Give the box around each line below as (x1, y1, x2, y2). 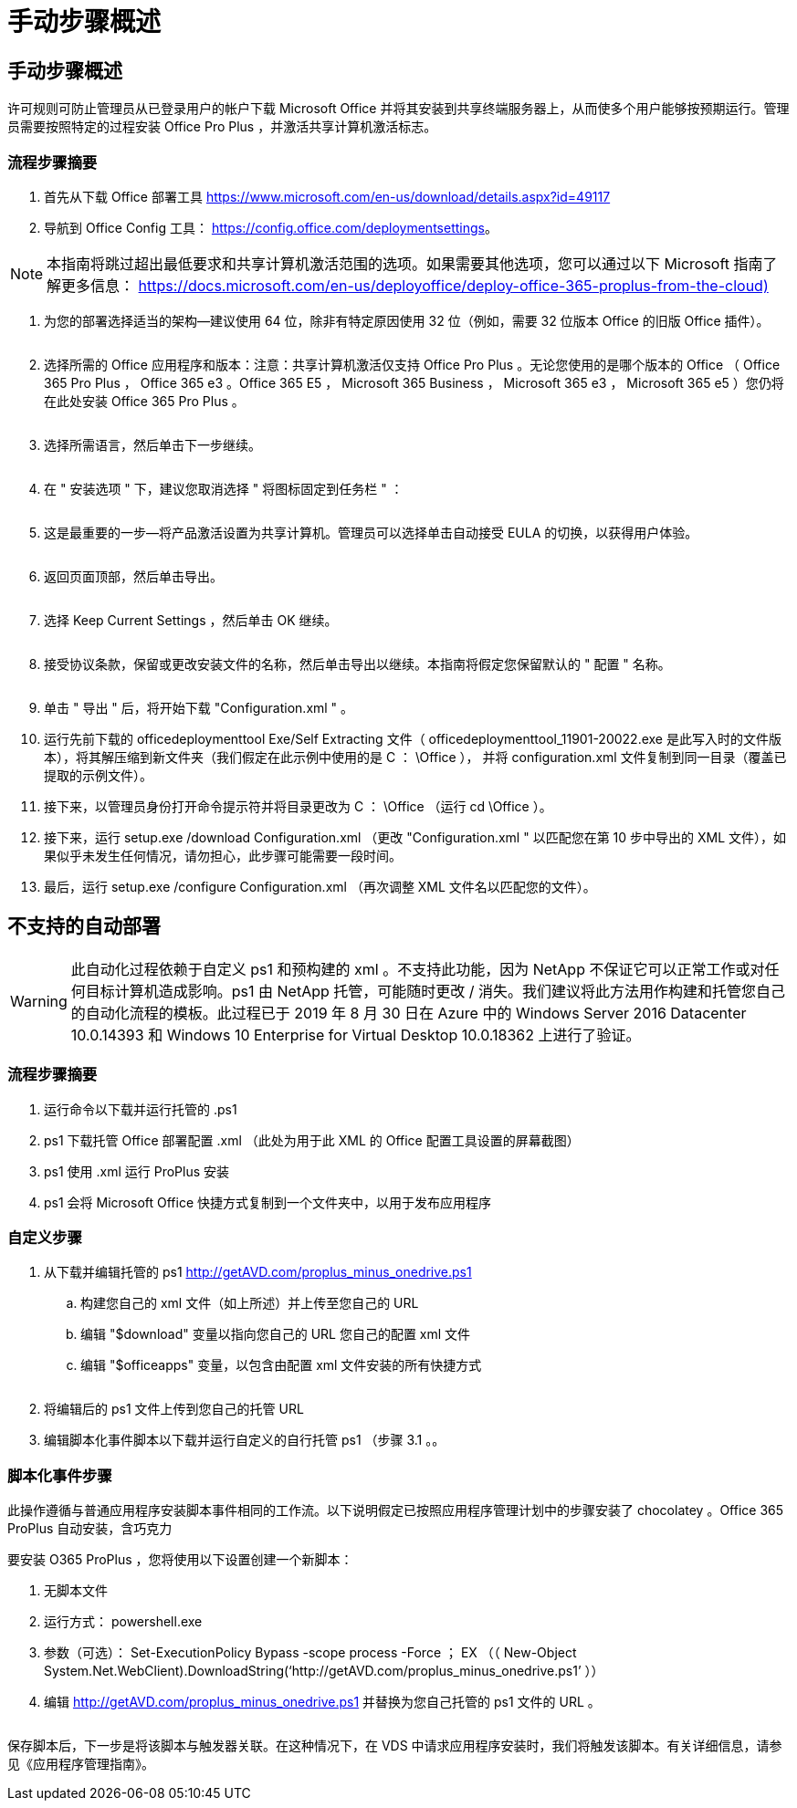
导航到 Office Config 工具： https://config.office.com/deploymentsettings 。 (44, 219, 498, 235)
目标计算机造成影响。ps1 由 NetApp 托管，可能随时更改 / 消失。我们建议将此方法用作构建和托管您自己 (85, 981, 786, 1000)
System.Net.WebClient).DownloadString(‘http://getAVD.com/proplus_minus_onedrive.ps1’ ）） (44, 1663, 604, 1679)
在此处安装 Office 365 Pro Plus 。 (44, 392, 245, 409)
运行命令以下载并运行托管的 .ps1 (44, 1101, 237, 1117)
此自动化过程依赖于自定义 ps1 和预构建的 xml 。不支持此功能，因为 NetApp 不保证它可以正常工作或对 (70, 959, 765, 978)
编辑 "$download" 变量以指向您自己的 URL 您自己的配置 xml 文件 (80, 1326, 471, 1343)
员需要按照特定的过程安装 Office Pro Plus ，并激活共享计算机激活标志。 (7, 119, 437, 135)
